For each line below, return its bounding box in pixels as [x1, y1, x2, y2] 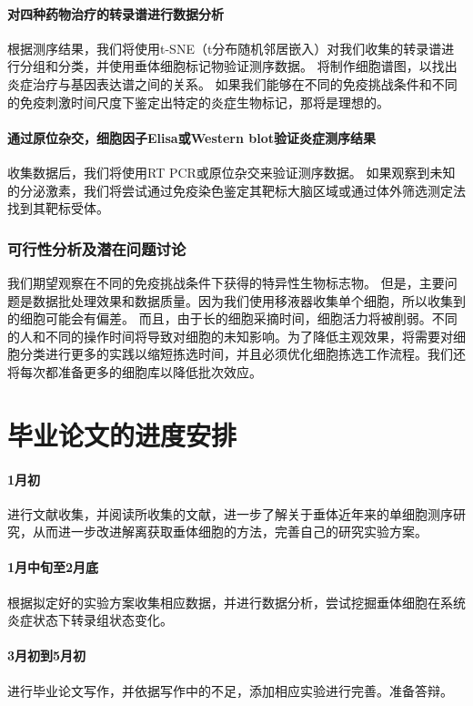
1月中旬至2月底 [7, 558, 99, 577]
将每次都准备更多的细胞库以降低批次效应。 [7, 362, 262, 381]
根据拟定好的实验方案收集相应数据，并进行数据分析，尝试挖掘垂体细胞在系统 [7, 592, 466, 611]
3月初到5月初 [7, 646, 86, 665]
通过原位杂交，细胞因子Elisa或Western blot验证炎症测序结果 [7, 128, 377, 147]
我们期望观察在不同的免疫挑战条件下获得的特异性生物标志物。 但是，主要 [7, 272, 445, 292]
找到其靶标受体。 [7, 199, 109, 218]
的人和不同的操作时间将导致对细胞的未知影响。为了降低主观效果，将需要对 [7, 326, 453, 345]
